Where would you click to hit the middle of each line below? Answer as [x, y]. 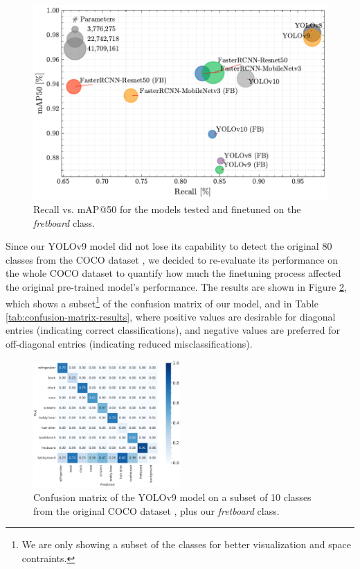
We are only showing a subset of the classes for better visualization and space [186, 544]
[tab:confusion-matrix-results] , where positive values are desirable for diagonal [171, 316]
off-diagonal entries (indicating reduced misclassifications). [129, 344]
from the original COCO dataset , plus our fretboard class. [156, 510]
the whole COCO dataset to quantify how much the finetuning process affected [173, 273]
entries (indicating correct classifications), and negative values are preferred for [173, 330]
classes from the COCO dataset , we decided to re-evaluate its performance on [172, 259]
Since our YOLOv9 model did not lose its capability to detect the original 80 [169, 246]
